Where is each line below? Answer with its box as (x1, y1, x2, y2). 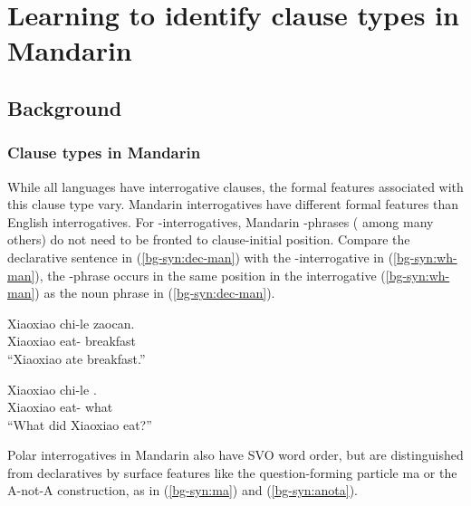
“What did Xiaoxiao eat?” (7, 415, 152, 434)
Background (7, 93, 122, 121)
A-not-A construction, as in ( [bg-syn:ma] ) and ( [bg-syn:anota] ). (7, 481, 358, 500)
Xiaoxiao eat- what (7, 397, 113, 416)
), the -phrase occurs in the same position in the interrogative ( (34, 265, 386, 284)
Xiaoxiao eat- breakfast (7, 331, 137, 350)
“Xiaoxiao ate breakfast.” (7, 348, 146, 368)
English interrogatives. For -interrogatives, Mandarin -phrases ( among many (7, 212, 434, 231)
